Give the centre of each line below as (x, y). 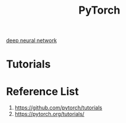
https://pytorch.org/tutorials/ (49, 114)
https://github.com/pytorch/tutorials (58, 108)
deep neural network (32, 41)
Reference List (42, 91)
